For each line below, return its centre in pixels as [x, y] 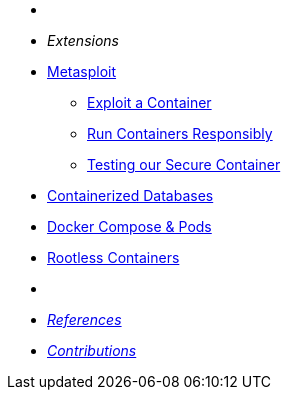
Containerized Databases [130, 195]
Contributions [92, 350]
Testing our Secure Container [184, 164]
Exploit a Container [149, 102]
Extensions [83, 40]
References [84, 319]
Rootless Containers [113, 257]
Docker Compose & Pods [129, 226]
